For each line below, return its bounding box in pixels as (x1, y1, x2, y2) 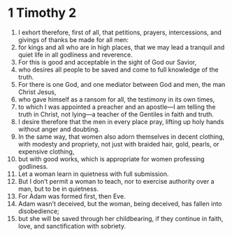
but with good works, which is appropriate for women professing (17, 154, 205, 163)
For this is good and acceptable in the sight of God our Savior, (17, 57, 197, 66)
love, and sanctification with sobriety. (17, 222, 126, 230)
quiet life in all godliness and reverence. (17, 50, 133, 59)
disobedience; (17, 207, 60, 215)
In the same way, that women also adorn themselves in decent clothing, (17, 132, 225, 141)
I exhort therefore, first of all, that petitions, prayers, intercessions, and (17, 28, 222, 36)
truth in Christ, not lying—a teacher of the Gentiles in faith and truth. (17, 110, 214, 118)
